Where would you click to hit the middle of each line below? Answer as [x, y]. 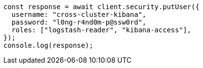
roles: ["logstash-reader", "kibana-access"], [101, 30]
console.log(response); [48, 45]
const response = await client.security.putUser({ [101, 7]
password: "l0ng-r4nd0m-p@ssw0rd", [79, 22]
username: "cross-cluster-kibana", [79, 14]
